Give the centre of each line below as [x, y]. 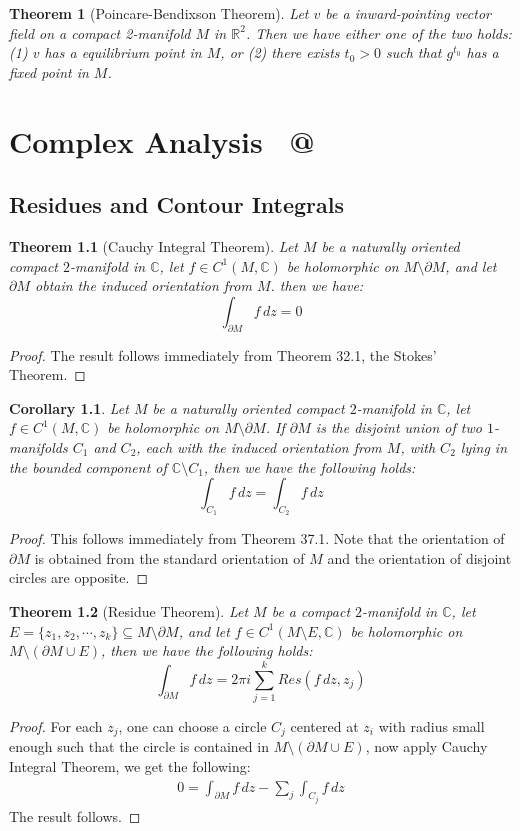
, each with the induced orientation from [259, 446]
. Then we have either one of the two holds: [378, 32]
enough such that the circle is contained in [139, 746]
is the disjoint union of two [398, 427]
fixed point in [49, 71]
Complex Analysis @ [162, 140]
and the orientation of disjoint [419, 557]
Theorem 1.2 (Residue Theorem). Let [129, 611]
